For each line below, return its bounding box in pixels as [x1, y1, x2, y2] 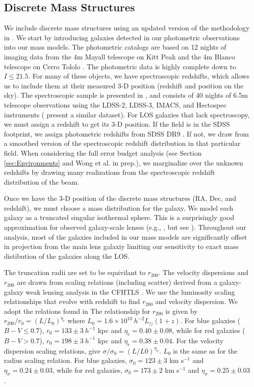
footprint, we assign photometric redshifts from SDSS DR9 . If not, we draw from [4, 128, 249, 138]
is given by [165, 305, 198, 316]
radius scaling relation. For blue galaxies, [4, 355, 127, 365]
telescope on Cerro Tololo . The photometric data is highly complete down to [4, 61, 236, 71]
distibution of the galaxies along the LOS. [4, 250, 130, 261]
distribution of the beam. [4, 176, 79, 187]
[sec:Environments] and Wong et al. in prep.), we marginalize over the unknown [4, 157, 243, 167]
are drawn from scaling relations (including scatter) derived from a [17, 277, 217, 287]
